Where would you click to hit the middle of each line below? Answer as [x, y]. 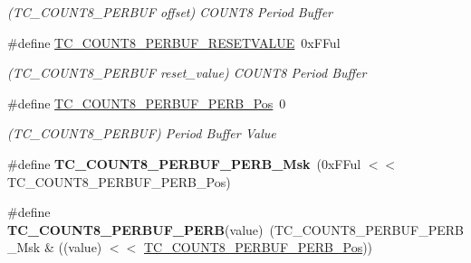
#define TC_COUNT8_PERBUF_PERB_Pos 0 [147, 103]
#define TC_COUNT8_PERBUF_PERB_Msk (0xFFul [184, 163]
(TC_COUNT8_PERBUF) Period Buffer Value [142, 133]
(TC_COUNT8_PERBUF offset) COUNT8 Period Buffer [170, 12]
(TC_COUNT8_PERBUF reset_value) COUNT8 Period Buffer [187, 73]
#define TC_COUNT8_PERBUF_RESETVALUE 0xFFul [174, 42]
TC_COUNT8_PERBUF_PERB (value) [135, 229]
